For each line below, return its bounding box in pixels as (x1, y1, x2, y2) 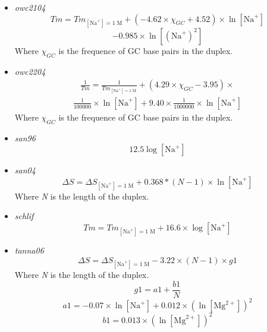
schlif (14, 210, 34, 222)
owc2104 (14, 1, 46, 13)
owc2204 (14, 65, 46, 77)
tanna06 (14, 244, 44, 257)
